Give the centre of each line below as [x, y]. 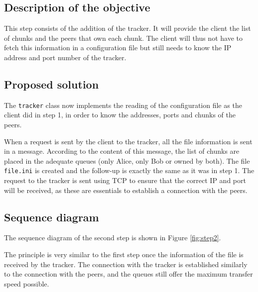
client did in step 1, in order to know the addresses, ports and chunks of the [120, 115]
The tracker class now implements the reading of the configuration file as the [123, 105]
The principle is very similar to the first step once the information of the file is [124, 254]
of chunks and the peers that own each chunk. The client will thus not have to [123, 38]
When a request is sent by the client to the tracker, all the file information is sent [128, 141]
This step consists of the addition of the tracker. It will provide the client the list [128, 28]
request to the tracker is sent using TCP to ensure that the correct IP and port [125, 180]
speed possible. [27, 283]
